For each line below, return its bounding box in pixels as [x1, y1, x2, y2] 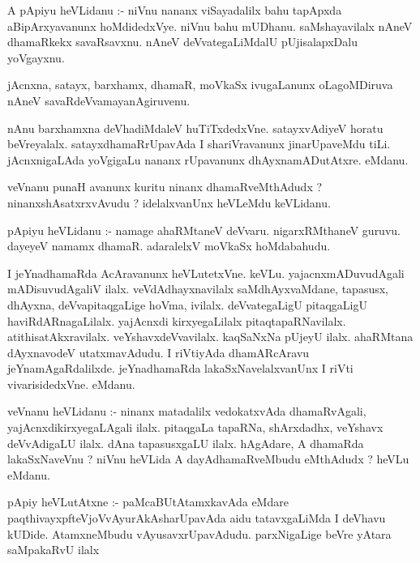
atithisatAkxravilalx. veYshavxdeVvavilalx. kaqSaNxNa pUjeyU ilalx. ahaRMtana [7, 328, 414, 345]
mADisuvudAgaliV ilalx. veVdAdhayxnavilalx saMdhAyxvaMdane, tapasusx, [7, 280, 388, 297]
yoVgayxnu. [7, 49, 65, 66]
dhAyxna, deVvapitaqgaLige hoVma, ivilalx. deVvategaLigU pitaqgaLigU [7, 296, 367, 313]
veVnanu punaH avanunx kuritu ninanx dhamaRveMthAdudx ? [7, 178, 323, 195]
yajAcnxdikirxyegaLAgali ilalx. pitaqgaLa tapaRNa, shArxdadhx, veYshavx [7, 419, 384, 436]
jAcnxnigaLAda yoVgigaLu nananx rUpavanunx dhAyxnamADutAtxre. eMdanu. [7, 151, 409, 168]
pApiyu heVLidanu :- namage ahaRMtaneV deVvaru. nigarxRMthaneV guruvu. [7, 221, 401, 238]
